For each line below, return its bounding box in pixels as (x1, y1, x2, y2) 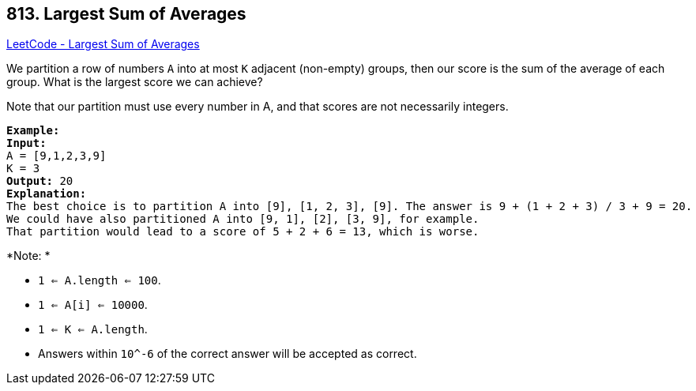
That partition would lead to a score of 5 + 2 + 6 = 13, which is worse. (6, 225, 480, 239)
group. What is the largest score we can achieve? (6, 75, 263, 89)
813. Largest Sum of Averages (6, 4, 246, 24)
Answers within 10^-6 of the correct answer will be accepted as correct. (38, 347, 417, 361)
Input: (6, 137, 47, 150)
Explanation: (6, 187, 87, 201)
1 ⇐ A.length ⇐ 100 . (38, 273, 161, 288)
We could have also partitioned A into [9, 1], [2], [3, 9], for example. (6, 212, 480, 226)
